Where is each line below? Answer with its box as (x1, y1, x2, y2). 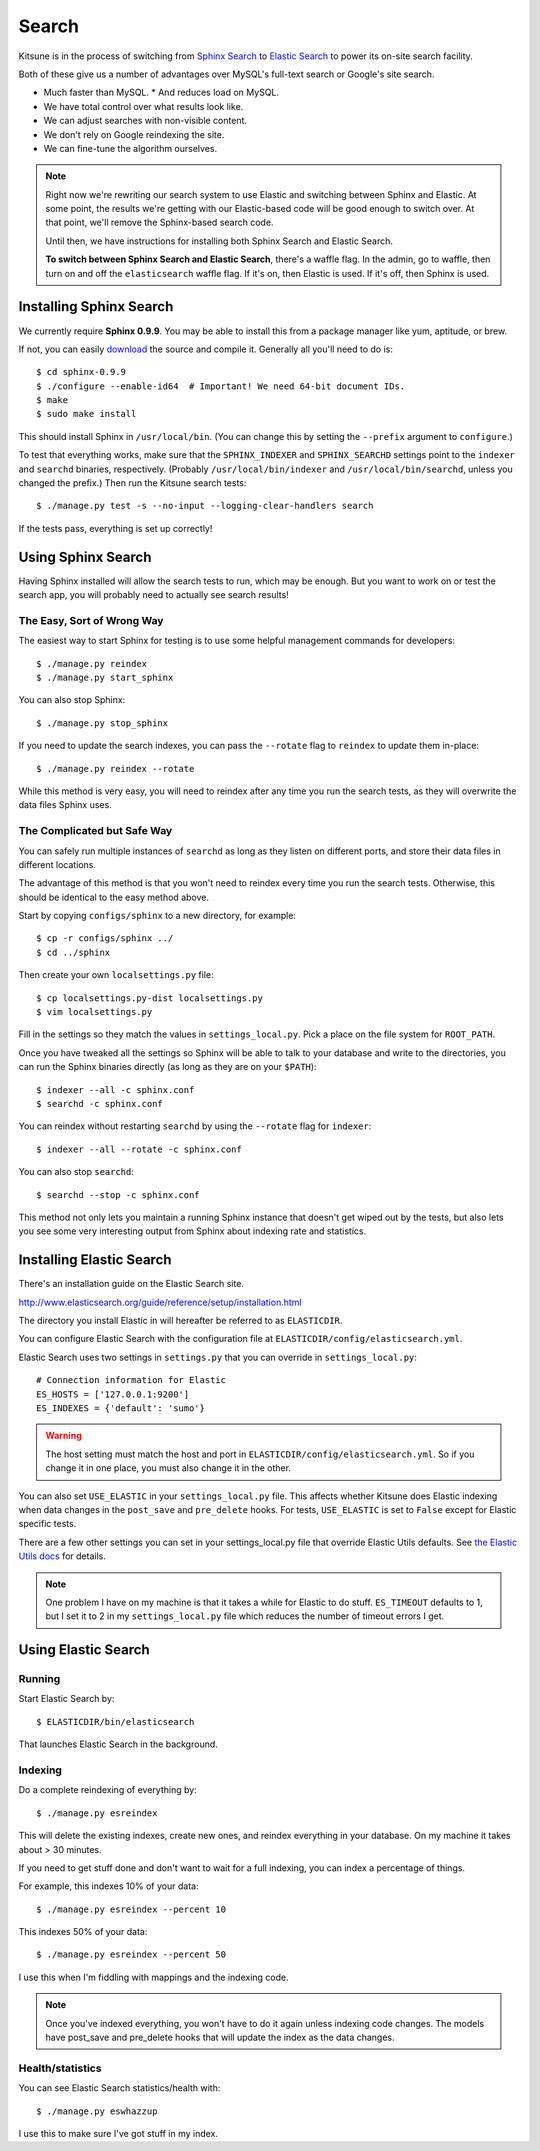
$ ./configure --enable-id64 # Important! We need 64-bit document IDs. (36, 380, 406, 392)
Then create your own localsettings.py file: (18, 969, 214, 981)
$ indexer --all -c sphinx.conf (36, 1084, 195, 1095)
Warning (45, 1430, 82, 1442)
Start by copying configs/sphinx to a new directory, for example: (18, 910, 297, 922)
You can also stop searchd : (18, 1166, 135, 1178)
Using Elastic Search (18, 1641, 150, 1659)
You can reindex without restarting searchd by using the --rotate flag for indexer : (18, 1120, 372, 1132)
